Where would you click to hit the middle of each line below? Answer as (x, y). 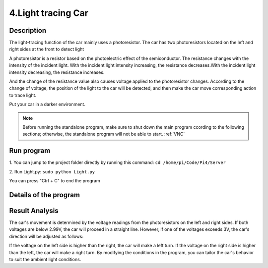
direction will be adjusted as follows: (46, 236)
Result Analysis (34, 211)
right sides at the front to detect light (47, 49)
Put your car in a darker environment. (47, 105)
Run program (30, 151)
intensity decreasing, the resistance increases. (57, 72)
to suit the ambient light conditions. (45, 259)
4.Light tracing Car (49, 13)
